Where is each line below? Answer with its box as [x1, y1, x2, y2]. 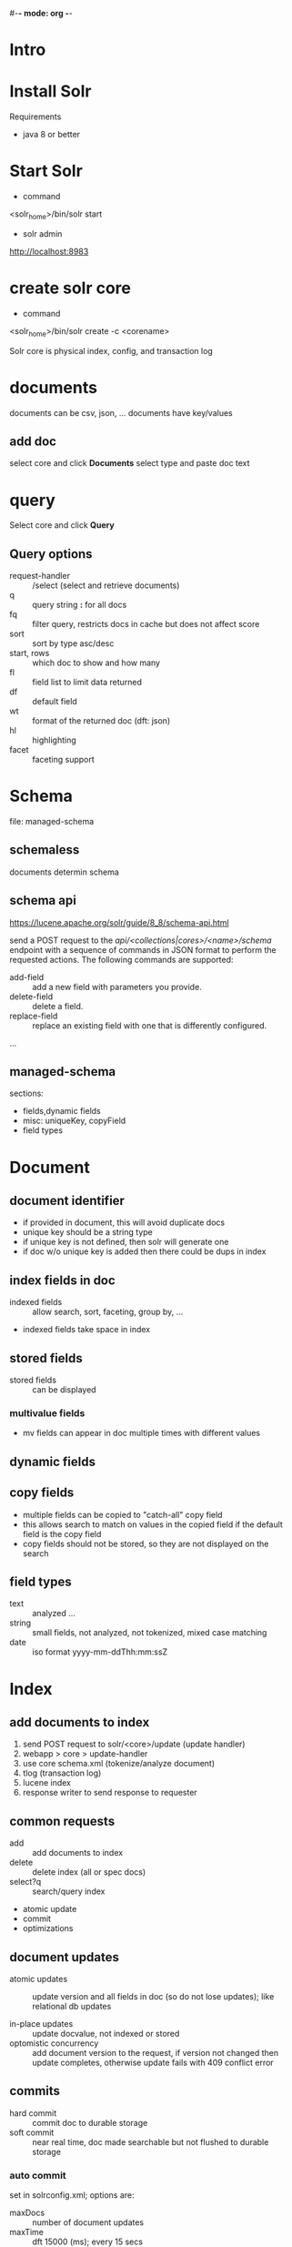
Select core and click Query [9, 520, 116, 531]
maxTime [9, 2227, 44, 2238]
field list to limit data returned [32, 677, 143, 688]
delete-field [9, 991, 54, 1002]
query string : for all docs [32, 600, 127, 611]
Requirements [9, 111, 62, 122]
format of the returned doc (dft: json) [32, 715, 171, 726]
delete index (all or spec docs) [32, 1867, 146, 1878]
